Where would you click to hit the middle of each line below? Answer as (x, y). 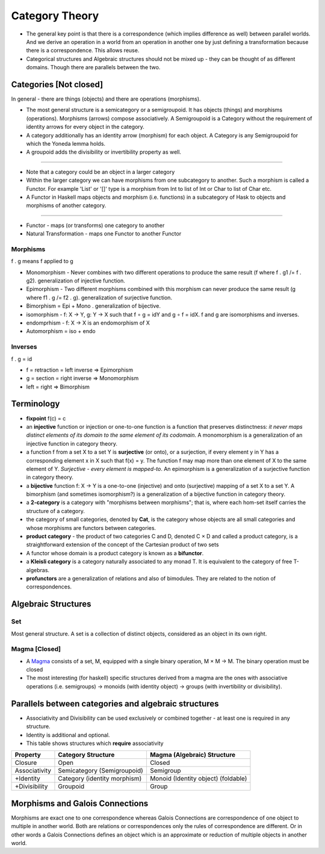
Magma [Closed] (36, 649)
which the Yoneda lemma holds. (66, 143)
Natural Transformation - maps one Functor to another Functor (104, 234)
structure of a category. (56, 511)
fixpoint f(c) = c (46, 418)
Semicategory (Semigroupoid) (101, 771)
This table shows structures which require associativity (95, 743)
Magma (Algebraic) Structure (193, 755)
